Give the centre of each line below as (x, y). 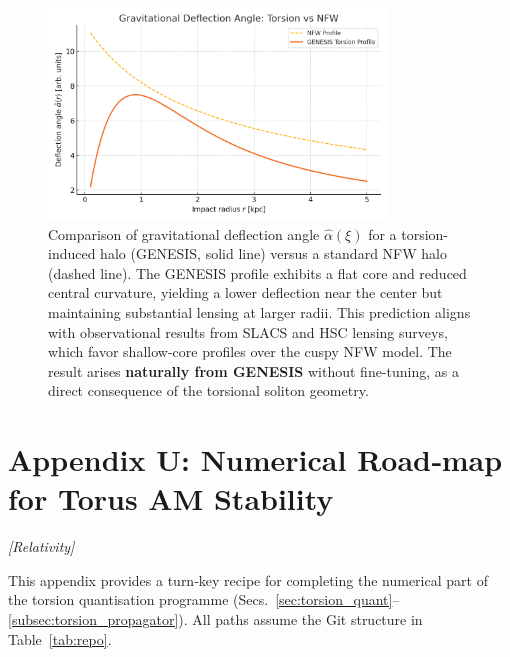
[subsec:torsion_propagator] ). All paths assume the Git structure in (215, 619)
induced (72, 253)
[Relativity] (41, 546)
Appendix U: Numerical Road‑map (255, 459)
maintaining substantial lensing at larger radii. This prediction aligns (259, 311)
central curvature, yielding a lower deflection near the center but (245, 292)
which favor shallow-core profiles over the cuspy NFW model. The (250, 351)
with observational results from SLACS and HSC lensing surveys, (248, 331)
